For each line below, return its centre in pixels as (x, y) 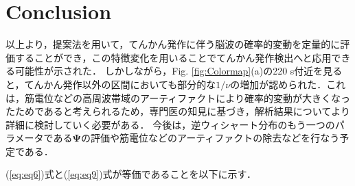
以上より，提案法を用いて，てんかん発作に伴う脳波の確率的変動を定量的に (173, 44)
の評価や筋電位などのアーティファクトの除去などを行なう (210, 138)
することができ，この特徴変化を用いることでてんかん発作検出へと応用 (173, 57)
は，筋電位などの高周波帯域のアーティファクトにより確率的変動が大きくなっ (178, 97)
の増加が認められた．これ (288, 84)
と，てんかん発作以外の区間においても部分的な (111, 84)
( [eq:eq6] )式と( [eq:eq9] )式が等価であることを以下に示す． (131, 174)
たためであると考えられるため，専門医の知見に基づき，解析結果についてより (178, 111)
